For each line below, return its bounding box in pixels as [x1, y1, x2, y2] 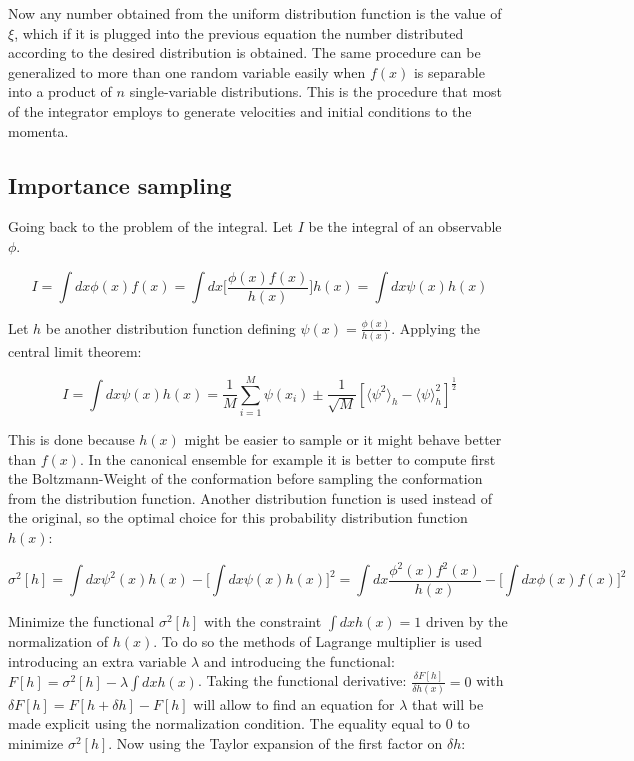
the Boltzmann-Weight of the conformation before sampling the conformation [8, 468, 483, 489]
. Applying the [391, 317, 480, 338]
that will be [411, 693, 484, 714]
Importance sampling [8, 169, 232, 200]
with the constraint [203, 611, 322, 632]
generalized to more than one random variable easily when [8, 61, 366, 82]
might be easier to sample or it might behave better [184, 428, 502, 449]
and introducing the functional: [203, 650, 395, 671]
